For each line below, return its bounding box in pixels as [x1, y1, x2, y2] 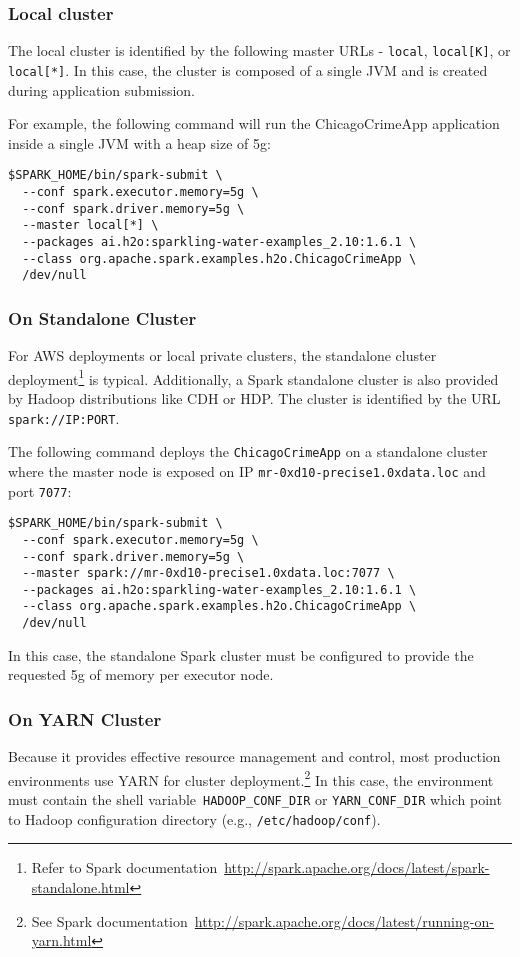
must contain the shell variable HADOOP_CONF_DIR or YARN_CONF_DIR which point [8, 789, 502, 810]
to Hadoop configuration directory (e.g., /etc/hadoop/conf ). [8, 808, 381, 829]
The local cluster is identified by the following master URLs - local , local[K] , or [8, 40, 511, 61]
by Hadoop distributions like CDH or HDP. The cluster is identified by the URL [8, 387, 501, 408]
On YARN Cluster [8, 706, 162, 731]
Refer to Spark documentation [31, 857, 218, 878]
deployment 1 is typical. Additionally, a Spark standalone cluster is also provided [8, 365, 499, 389]
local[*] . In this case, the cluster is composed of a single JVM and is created [8, 59, 488, 80]
